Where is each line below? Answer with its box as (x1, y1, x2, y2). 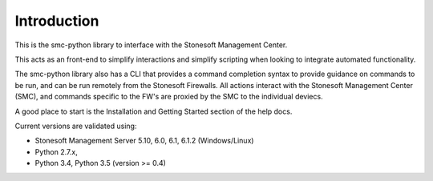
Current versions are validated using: (14, 121, 137, 131)
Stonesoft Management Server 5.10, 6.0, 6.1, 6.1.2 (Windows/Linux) (34, 136, 254, 146)
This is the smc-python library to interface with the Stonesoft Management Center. (14, 40, 288, 50)
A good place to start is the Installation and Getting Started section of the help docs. (14, 107, 293, 116)
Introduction (14, 12, 99, 30)
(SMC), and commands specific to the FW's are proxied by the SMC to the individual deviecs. (14, 92, 324, 102)
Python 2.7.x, (34, 147, 78, 156)
